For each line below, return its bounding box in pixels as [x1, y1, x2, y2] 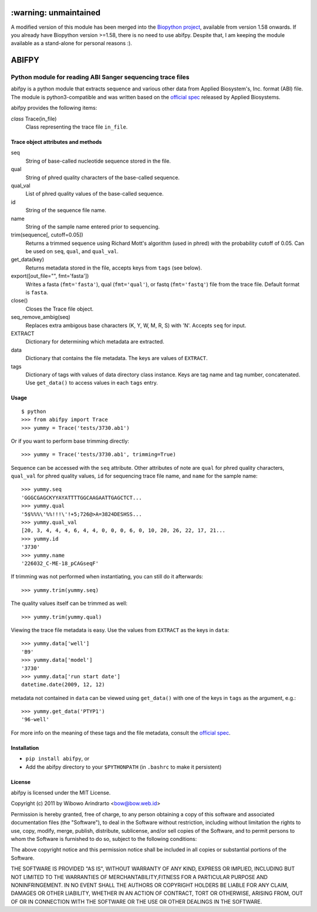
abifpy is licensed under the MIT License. [11, 789, 111, 796]
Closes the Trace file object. [25, 305, 94, 312]
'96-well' [21, 716, 49, 723]
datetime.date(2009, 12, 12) [21, 681, 105, 688]
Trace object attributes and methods [11, 139, 102, 146]
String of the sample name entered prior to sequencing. [25, 223, 160, 230]
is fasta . [25, 289, 48, 296]
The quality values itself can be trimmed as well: [11, 600, 128, 607]
